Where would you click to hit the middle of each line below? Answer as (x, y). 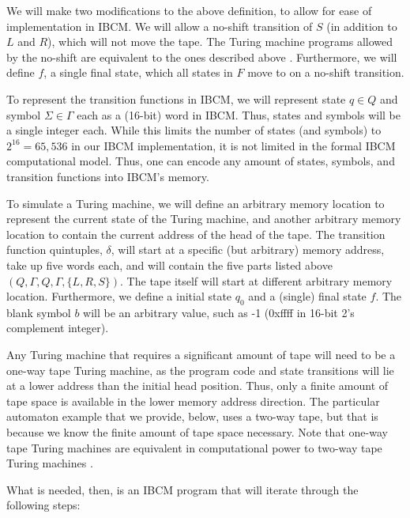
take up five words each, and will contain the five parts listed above (169, 265)
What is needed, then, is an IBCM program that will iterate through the (182, 489)
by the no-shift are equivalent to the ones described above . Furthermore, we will (202, 57)
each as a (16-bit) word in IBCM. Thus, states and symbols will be (239, 114)
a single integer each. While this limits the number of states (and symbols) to (194, 130)
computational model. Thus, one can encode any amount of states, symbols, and (201, 161)
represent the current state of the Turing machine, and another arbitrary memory (204, 219)
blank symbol (39, 312)
